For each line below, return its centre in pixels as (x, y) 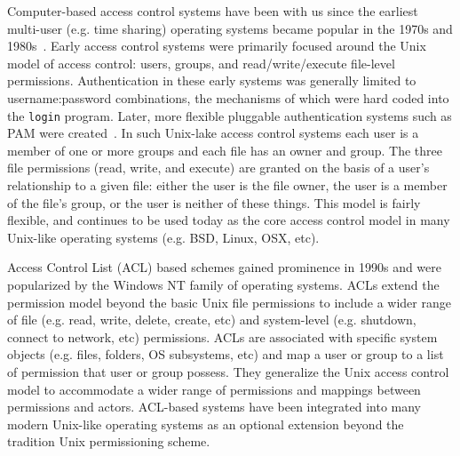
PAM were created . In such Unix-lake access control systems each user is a (213, 133)
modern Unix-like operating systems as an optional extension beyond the (206, 424)
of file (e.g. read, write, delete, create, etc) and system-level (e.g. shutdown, (212, 320)
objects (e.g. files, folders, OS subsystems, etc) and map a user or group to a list (226, 354)
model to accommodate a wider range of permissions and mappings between (214, 389)
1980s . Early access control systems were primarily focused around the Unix (217, 46)
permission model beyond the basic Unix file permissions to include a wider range (229, 302)
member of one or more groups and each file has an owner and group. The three (225, 150)
